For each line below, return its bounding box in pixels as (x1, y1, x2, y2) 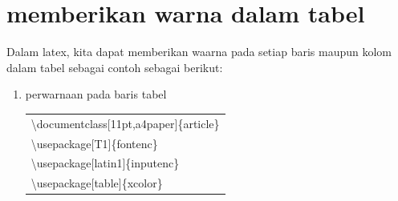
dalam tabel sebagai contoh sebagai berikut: (6, 58, 223, 75)
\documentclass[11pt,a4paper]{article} (30, 115, 220, 131)
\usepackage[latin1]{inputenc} (30, 155, 180, 171)
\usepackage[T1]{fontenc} (30, 135, 158, 151)
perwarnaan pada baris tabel (25, 86, 167, 103)
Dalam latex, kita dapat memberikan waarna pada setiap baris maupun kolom (6, 43, 392, 60)
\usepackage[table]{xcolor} (30, 175, 163, 191)
